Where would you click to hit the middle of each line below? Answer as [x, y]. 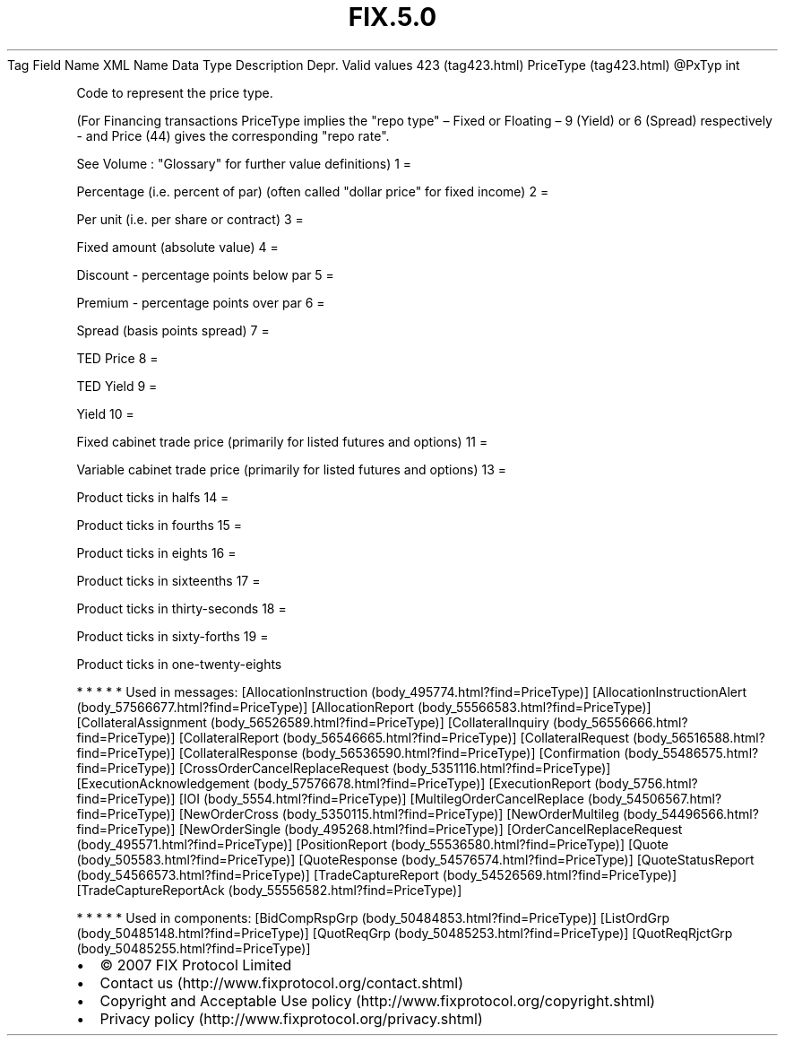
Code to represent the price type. [175, 92]
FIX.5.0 [392, 17]
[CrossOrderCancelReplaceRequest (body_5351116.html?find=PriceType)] [395, 768]
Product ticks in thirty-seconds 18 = [181, 608]
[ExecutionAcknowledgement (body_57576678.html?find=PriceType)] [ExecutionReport [334, 783]
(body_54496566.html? [690, 813]
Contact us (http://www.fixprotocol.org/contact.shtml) [282, 982]
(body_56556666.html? [620, 722]
